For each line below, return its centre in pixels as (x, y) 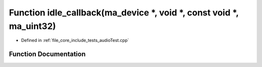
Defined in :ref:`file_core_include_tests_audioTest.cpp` (75, 40)
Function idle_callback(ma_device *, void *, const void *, (124, 13)
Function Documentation (47, 54)
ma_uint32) (33, 26)
